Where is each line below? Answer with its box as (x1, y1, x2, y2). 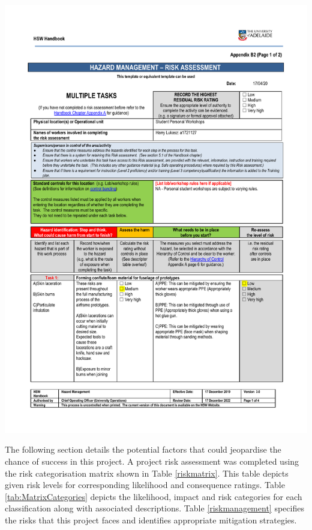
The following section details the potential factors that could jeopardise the (5, 443, 281, 456)
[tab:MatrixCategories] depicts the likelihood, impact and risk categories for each (5, 490, 302, 502)
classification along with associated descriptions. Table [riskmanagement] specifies (5, 502, 304, 514)
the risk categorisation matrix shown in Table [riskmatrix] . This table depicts (5, 466, 289, 479)
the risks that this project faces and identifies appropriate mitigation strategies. (5, 513, 297, 526)
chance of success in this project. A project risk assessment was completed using (5, 455, 299, 467)
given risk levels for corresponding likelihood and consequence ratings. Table (5, 478, 285, 491)
